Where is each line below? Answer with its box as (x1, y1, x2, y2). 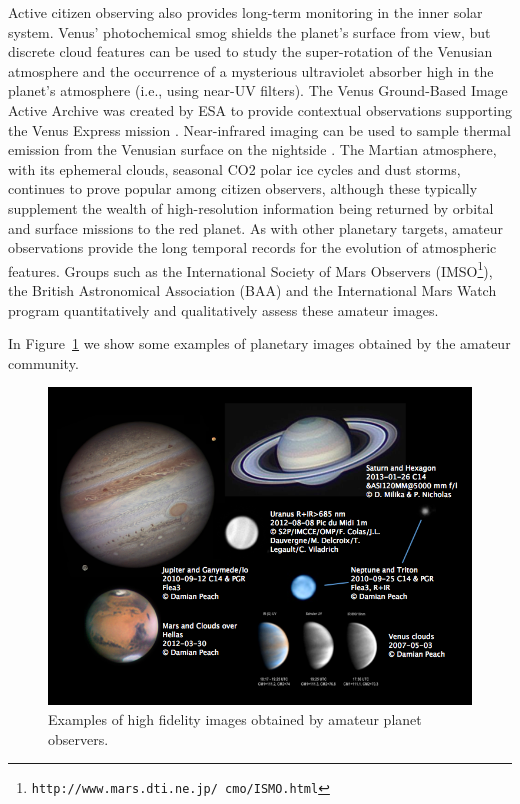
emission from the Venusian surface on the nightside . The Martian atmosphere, (8, 139, 497, 160)
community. (8, 352, 79, 373)
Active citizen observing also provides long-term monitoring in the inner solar (8, 2, 483, 22)
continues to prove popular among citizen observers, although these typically (8, 178, 478, 199)
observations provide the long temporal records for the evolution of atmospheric (8, 237, 497, 258)
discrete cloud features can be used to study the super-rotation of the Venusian (8, 41, 493, 62)
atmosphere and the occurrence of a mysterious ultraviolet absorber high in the (8, 60, 494, 81)
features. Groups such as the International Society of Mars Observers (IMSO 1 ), (8, 257, 493, 281)
